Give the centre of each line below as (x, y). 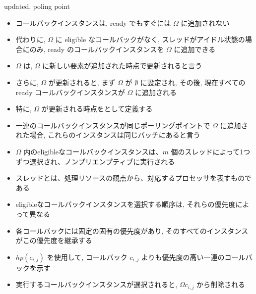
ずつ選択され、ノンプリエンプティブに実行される (95, 161)
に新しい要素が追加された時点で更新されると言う (122, 66)
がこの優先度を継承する (54, 240)
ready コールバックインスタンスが (70, 92)
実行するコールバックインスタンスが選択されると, (96, 284)
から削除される (221, 284)
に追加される (156, 92)
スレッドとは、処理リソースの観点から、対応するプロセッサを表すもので (134, 178)
